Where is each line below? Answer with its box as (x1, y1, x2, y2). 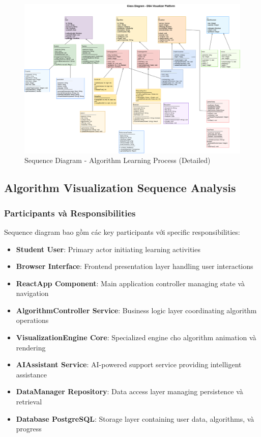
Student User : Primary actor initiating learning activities (16, 243, 200, 254)
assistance (16, 369, 47, 379)
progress (16, 423, 42, 434)
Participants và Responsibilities (4, 206, 136, 219)
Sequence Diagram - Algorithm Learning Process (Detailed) (24, 155, 211, 166)
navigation (16, 288, 49, 298)
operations (16, 315, 49, 325)
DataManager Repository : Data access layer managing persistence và (16, 386, 243, 397)
